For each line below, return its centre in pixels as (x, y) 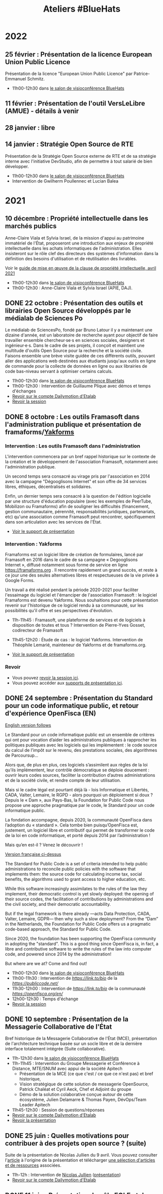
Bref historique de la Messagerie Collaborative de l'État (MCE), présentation (81, 1039)
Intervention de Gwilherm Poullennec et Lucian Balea (65, 181)
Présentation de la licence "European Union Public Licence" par (69, 74)
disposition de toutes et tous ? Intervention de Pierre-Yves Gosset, (79, 625)
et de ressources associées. (33, 1165)
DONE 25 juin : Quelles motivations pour (67, 1136)
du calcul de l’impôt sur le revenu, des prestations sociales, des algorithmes (81, 750)
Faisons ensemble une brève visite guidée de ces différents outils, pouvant (80, 356)
